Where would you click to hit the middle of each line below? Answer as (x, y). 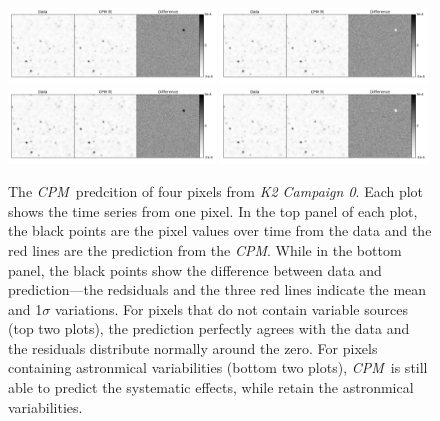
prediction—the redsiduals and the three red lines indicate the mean (217, 289)
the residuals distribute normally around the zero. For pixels (193, 347)
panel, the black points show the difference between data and (195, 269)
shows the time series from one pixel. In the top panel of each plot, (213, 210)
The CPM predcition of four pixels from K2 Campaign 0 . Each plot (216, 191)
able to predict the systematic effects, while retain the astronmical (211, 387)
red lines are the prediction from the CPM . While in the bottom (205, 249)
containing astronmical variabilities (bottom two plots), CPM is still (218, 367)
